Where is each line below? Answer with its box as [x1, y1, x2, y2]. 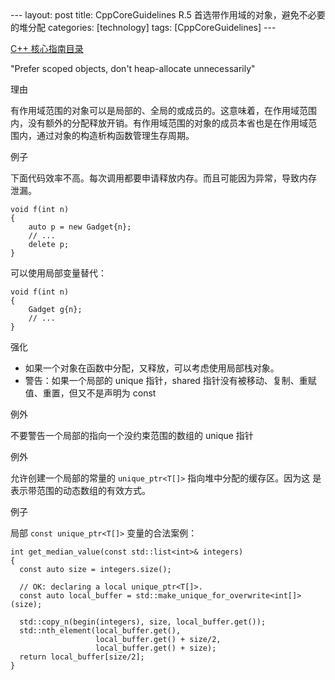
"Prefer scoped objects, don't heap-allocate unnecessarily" [10, 63, 256, 74]
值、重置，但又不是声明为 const [24, 387, 157, 399]
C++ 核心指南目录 [10, 43, 84, 54]
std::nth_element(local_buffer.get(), [19, 626, 182, 636]
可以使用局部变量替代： [10, 267, 107, 279]
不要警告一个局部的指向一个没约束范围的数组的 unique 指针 [10, 430, 254, 441]
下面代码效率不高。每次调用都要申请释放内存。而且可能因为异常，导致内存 [10, 172, 317, 184]
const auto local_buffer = [19, 591, 132, 601]
